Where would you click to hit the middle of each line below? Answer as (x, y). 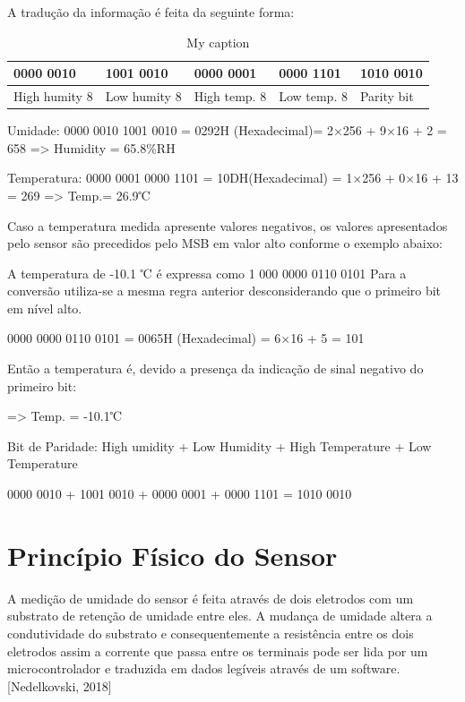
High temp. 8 (230, 96)
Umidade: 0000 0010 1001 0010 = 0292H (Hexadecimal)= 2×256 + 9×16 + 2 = (227, 130)
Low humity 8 (143, 96)
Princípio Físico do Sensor (172, 555)
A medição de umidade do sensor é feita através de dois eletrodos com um (211, 598)
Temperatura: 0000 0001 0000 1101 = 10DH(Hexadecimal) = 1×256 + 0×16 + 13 (233, 178)
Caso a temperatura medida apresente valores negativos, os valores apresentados (228, 225)
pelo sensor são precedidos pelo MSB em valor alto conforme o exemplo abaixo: (225, 243)
